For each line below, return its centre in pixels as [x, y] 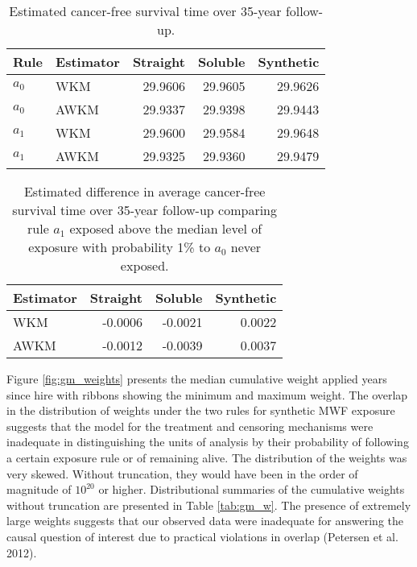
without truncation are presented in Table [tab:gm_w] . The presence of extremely [209, 505]
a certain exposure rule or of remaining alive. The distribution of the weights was [207, 457]
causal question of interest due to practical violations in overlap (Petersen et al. [202, 536]
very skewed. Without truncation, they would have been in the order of [182, 473]
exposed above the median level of [166, 228]
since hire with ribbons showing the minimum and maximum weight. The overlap [207, 394]
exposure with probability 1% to [120, 247]
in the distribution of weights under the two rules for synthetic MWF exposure [201, 410]
